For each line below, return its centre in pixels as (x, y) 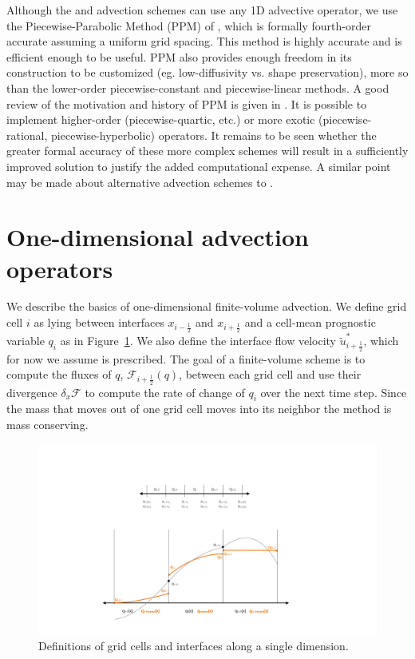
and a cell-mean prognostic (310, 322)
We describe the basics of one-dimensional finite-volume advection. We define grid (207, 306)
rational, (27, 135)
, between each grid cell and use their (270, 374)
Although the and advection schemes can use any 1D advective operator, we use (202, 10)
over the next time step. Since (334, 392)
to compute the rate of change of (165, 392)
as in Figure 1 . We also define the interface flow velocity (198, 341)
